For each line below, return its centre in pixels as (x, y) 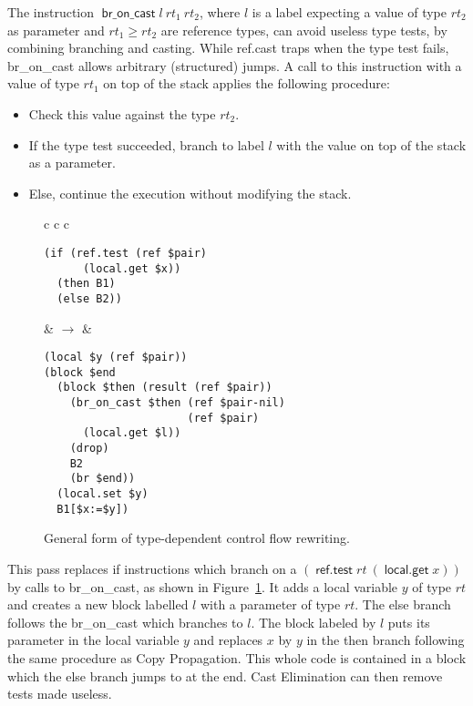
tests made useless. (60, 694)
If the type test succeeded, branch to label (146, 144)
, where (220, 12)
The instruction (51, 12)
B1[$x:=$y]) (93, 509)
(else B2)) (89, 298)
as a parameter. (72, 163)
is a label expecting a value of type (349, 12)
